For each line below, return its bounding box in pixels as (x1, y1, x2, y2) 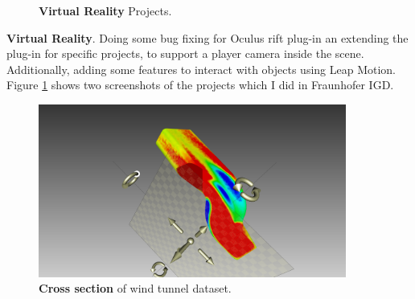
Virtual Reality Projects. (39, 2, 172, 18)
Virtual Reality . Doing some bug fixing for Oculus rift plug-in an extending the (6, 29, 409, 46)
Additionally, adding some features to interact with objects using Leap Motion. (6, 60, 397, 77)
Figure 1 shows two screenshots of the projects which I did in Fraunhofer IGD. (6, 76, 394, 93)
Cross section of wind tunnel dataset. (39, 280, 232, 297)
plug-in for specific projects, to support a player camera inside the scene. (6, 45, 364, 62)
